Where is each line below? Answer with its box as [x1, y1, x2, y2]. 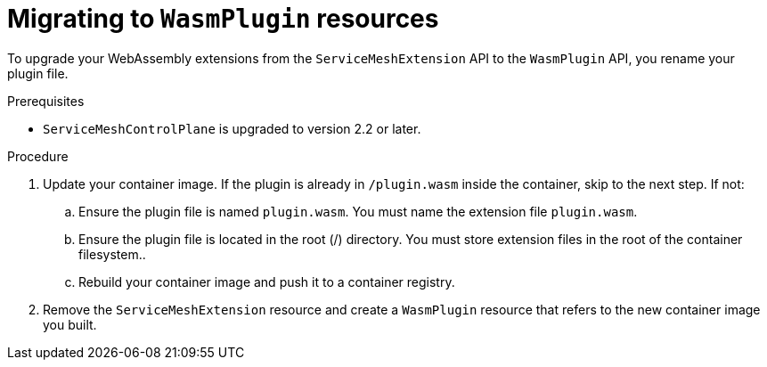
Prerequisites [7, 93, 85, 109]
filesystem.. [78, 246, 146, 262]
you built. [43, 316, 97, 332]
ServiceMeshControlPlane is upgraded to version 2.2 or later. [43, 120, 421, 136]
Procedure [7, 148, 69, 164]
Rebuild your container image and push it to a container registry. [78, 273, 455, 290]
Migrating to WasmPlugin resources [7, 4, 439, 34]
